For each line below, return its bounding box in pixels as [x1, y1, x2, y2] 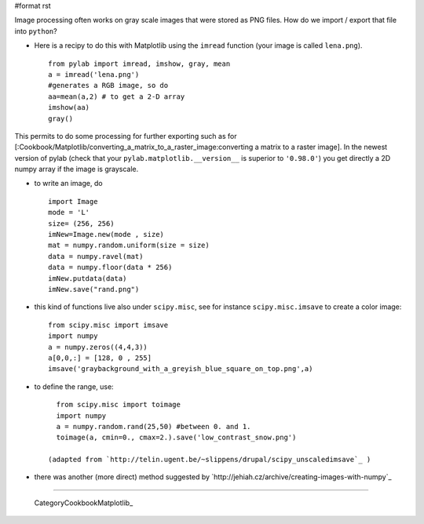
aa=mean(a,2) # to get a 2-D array [48, 92, 185, 101]
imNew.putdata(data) [48, 274, 127, 282]
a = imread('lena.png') [48, 70, 140, 78]
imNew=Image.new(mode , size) [48, 230, 165, 239]
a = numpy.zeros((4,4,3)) [48, 342, 148, 351]
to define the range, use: [34, 381, 114, 391]
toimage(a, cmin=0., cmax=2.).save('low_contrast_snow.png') [56, 433, 297, 442]
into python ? [14, 26, 58, 35]
